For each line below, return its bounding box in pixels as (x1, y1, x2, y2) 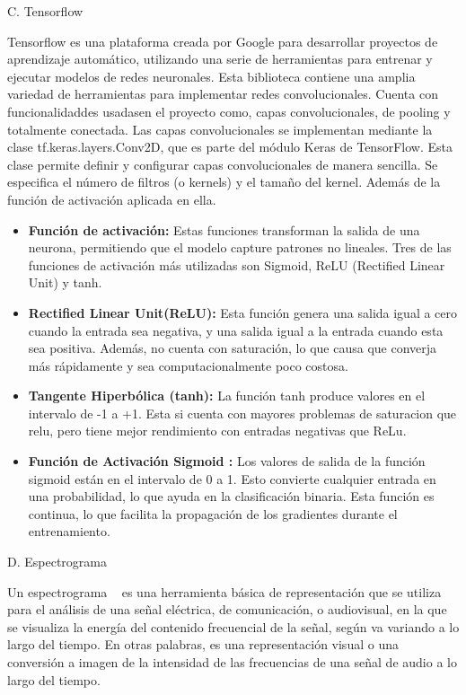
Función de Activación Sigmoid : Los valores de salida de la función (28, 452, 426, 471)
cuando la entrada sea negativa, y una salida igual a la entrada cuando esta (28, 321, 444, 339)
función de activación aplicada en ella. (7, 189, 216, 208)
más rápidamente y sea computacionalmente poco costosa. (28, 356, 348, 374)
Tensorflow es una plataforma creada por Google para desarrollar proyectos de (7, 31, 438, 50)
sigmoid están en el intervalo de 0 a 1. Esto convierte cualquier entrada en (28, 469, 436, 488)
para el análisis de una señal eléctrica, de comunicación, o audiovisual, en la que (7, 600, 447, 619)
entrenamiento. (28, 522, 110, 541)
